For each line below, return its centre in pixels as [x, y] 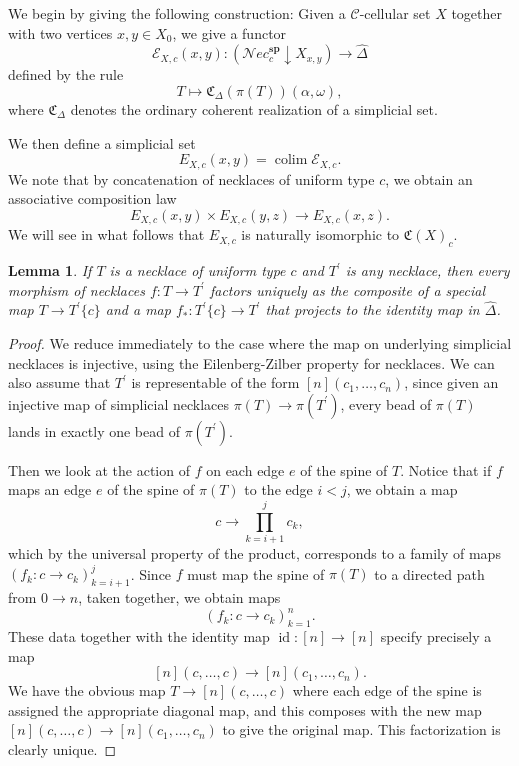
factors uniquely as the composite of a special [347, 289]
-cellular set [395, 13]
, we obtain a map [402, 489]
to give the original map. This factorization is [361, 729]
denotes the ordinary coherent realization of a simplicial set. [254, 109]
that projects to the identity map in [372, 309]
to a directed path [429, 573]
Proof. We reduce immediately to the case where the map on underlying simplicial [260, 343]
